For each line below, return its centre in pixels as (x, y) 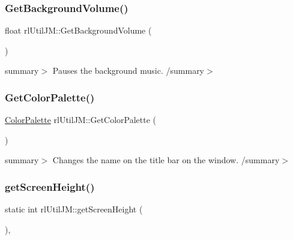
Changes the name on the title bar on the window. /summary (166, 160)
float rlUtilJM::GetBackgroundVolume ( (78, 30)
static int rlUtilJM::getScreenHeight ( (74, 209)
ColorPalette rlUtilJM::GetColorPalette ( (81, 120)
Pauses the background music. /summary (128, 70)
